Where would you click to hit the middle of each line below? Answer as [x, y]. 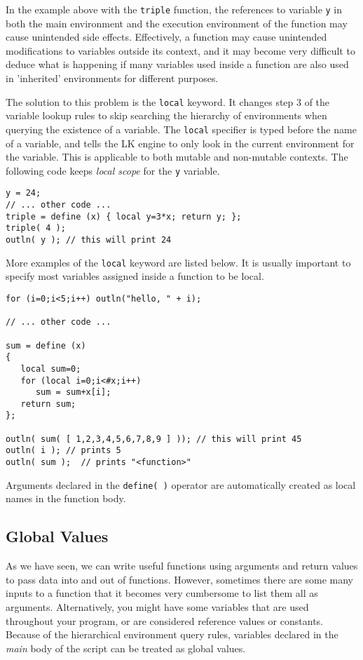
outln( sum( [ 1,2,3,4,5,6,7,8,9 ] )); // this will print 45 [154, 439]
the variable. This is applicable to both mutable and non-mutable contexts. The [177, 157]
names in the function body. [66, 498]
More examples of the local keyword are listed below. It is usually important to [178, 262]
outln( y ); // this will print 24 [89, 240]
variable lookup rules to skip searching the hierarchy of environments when [166, 115]
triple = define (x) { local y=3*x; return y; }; [124, 216]
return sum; [48, 404]
